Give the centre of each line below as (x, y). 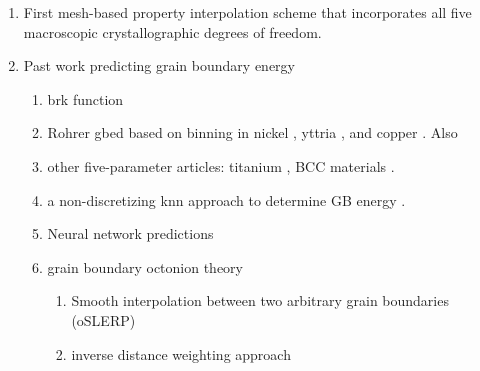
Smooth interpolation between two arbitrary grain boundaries (260, 300)
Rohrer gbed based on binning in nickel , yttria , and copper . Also (252, 132)
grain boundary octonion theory (145, 266)
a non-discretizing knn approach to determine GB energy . (226, 199)
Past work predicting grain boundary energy (159, 65)
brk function (85, 98)
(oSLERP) (103, 319)
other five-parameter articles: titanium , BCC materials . (221, 165)
